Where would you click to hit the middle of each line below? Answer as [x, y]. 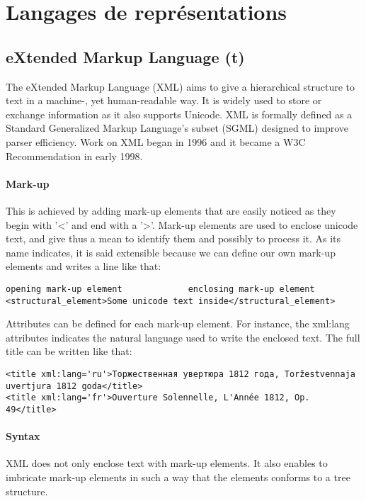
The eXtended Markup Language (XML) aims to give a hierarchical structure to [181, 86]
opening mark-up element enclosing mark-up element [160, 289]
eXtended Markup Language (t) [125, 56]
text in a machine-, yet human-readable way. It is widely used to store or [164, 100]
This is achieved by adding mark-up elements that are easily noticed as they [171, 210]
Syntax [23, 436]
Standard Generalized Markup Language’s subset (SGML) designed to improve [177, 128]
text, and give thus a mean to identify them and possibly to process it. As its [173, 238]
